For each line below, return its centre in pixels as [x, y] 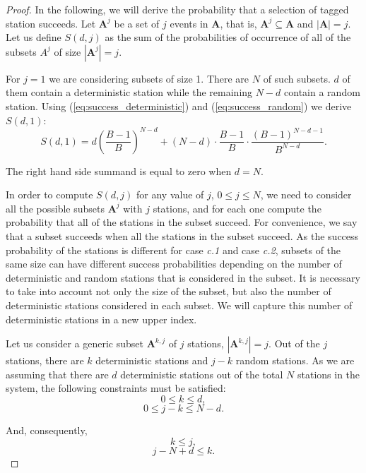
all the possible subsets [55, 208]
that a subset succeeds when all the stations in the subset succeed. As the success [182, 236]
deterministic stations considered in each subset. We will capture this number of [179, 305]
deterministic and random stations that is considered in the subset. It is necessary [183, 277]
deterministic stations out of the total [202, 374]
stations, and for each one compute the [237, 208]
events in [189, 23]
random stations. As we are [295, 360]
